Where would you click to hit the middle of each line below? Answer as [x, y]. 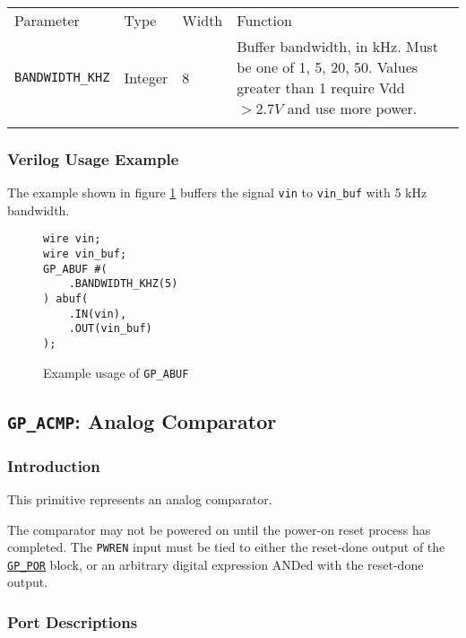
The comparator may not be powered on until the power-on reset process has [219, 529]
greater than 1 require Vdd [321, 87]
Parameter [47, 20]
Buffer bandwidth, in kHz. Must [338, 46]
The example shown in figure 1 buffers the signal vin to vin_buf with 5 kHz [217, 192]
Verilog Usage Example [93, 158]
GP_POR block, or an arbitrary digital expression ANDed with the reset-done [216, 564]
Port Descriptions [73, 621]
